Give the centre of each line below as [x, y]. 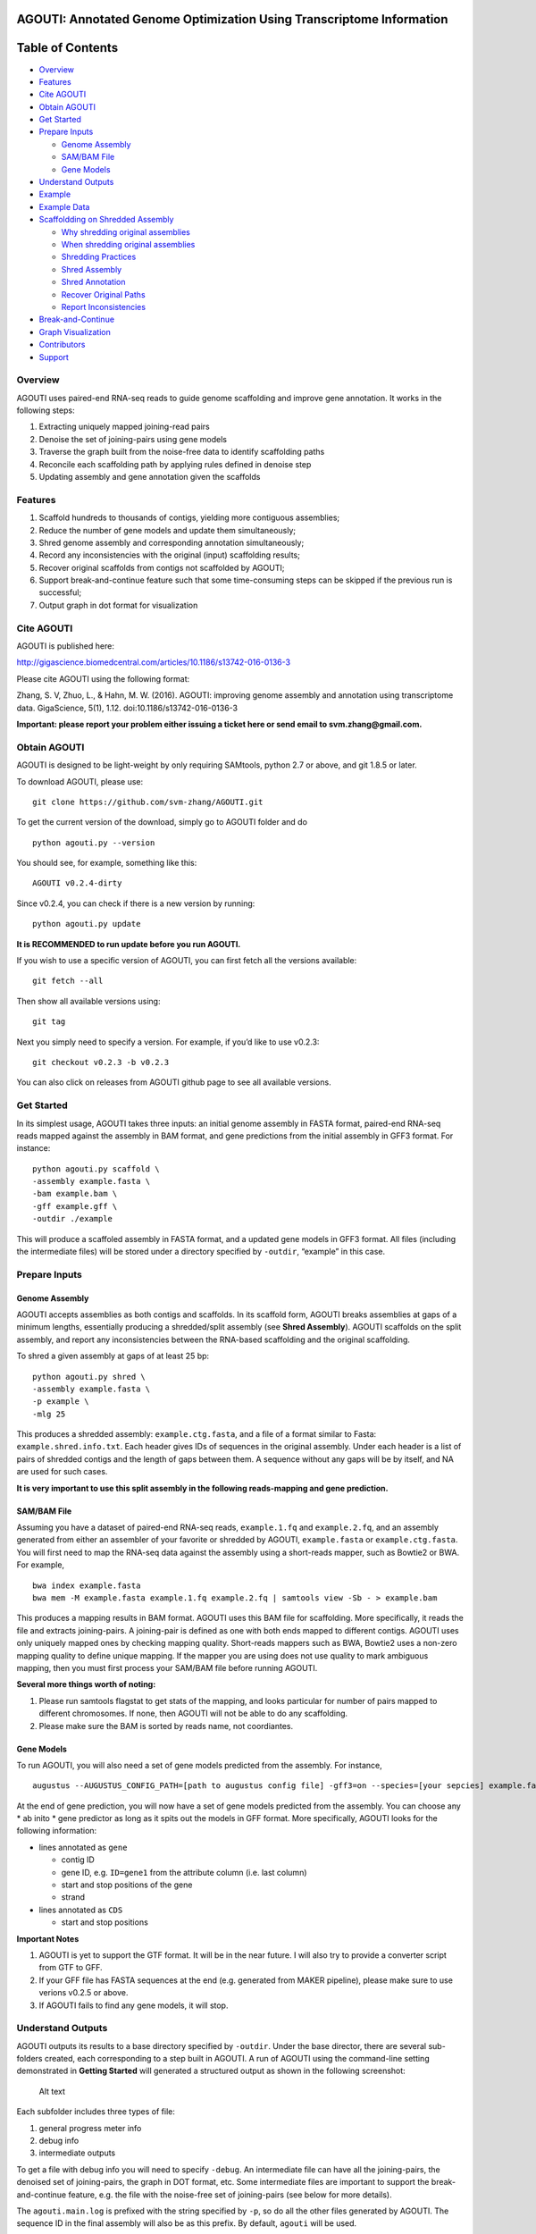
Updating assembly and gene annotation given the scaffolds [150, 477]
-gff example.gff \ [75, 1206]
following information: [57, 1831]
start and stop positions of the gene [127, 1885]
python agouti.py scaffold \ [96, 1169]
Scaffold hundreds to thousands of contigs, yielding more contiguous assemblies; [189, 517]
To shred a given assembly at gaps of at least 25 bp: [113, 1356]
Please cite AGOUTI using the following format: [103, 678]
